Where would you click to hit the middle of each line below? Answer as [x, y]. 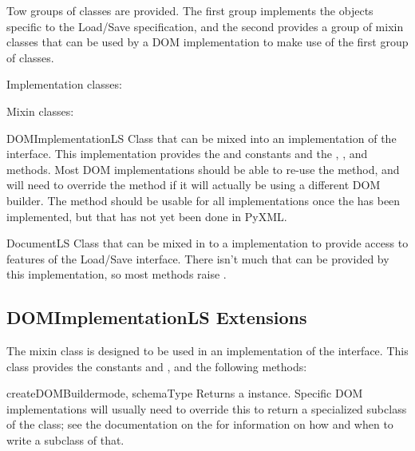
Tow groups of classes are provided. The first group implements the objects [190, 10]
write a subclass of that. [65, 440]
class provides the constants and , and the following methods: [157, 366]
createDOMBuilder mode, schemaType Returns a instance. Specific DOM [185, 393]
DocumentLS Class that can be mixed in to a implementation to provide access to [207, 243]
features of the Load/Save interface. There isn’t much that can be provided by [198, 258]
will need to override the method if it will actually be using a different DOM [194, 185]
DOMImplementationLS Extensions [157, 317]
